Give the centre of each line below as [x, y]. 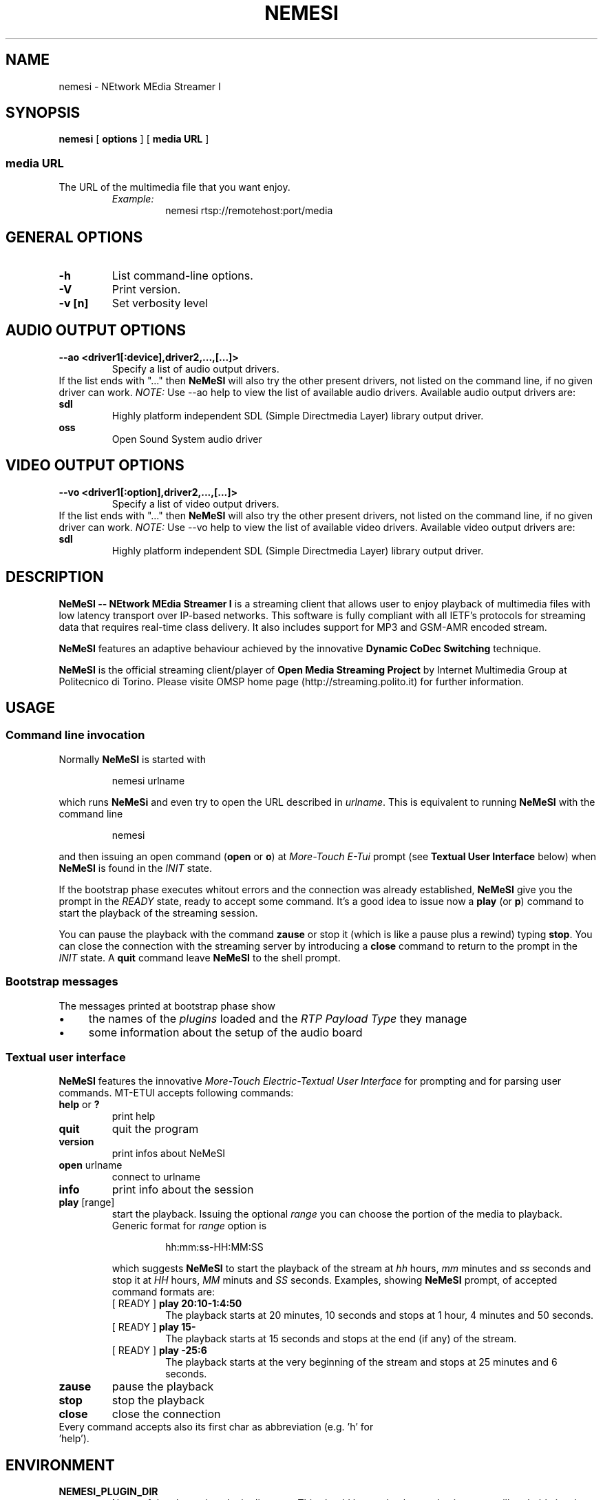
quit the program [155, 1129]
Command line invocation [75, 735]
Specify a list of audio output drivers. [195, 368]
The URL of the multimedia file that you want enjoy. [174, 187]
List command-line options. [182, 276]
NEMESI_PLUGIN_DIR [108, 1492]
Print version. [146, 290]
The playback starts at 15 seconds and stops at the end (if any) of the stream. [341, 1339]
